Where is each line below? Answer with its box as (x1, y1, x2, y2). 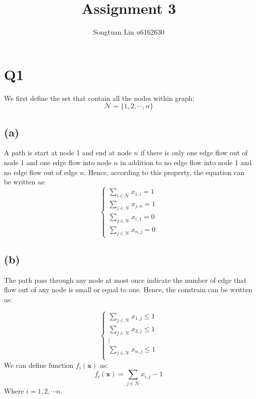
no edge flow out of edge (4, 167, 78, 177)
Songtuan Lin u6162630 (93, 27, 165, 37)
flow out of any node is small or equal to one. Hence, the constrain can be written (4, 284, 253, 295)
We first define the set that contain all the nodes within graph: (4, 92, 195, 103)
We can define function (4, 359, 74, 370)
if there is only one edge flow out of (140, 147, 248, 158)
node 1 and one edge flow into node (4, 157, 111, 168)
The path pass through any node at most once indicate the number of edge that (4, 274, 247, 285)
